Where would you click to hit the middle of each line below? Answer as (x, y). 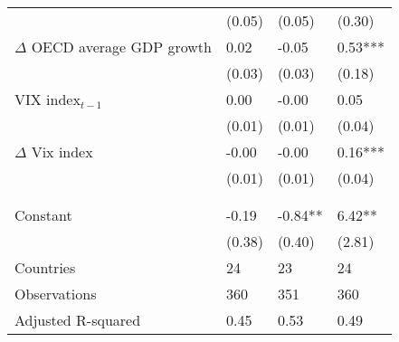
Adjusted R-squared (78, 320)
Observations (56, 294)
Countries (45, 267)
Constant (43, 215)
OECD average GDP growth (121, 47)
